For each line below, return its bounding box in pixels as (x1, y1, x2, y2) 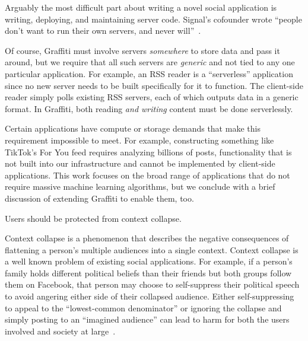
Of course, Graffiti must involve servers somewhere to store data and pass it (5, 44, 280, 56)
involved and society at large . (5, 324, 116, 337)
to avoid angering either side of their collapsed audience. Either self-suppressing (5, 290, 294, 302)
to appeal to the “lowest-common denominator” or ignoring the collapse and (5, 301, 282, 314)
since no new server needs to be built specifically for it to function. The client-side (5, 79, 303, 91)
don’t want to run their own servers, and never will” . (5, 24, 201, 37)
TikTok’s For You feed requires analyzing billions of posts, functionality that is (5, 145, 292, 158)
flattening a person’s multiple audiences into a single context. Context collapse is (5, 243, 299, 256)
